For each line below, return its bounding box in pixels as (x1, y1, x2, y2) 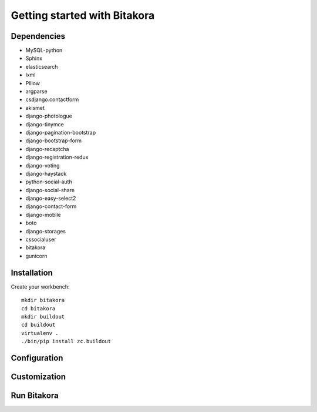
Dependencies (11, 31, 66, 41)
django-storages (25, 227, 66, 235)
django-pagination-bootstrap (25, 129, 96, 136)
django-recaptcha (25, 145, 69, 152)
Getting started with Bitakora (11, 9, 155, 22)
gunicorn (25, 252, 48, 259)
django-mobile (25, 211, 61, 218)
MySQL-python (25, 47, 63, 54)
